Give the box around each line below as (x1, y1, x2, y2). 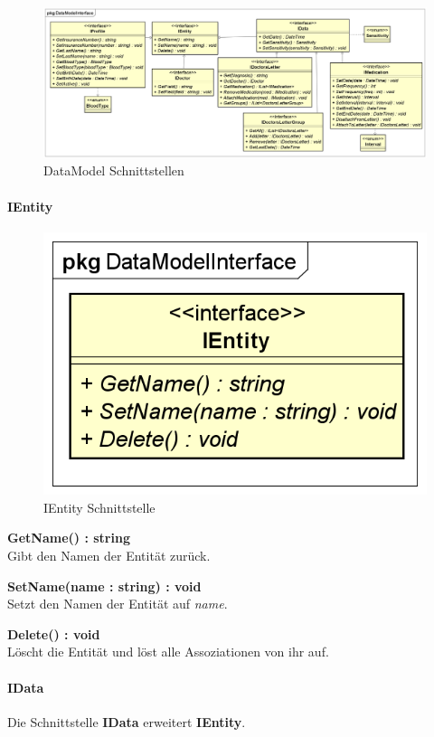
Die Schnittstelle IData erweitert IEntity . (7, 712, 246, 731)
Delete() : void (7, 624, 100, 643)
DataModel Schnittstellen (43, 161, 184, 180)
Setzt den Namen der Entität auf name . (7, 594, 228, 613)
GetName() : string (7, 528, 130, 547)
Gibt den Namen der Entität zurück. (7, 545, 211, 564)
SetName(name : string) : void (7, 576, 202, 595)
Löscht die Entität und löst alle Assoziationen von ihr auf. (7, 642, 329, 661)
